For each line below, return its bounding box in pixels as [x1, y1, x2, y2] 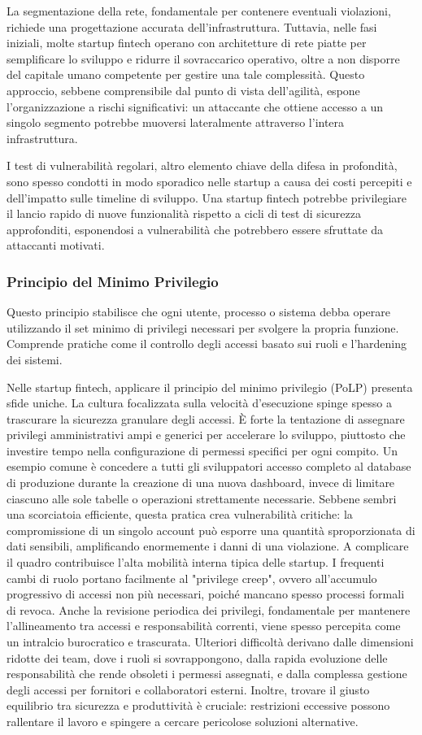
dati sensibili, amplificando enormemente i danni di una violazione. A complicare [7, 537, 409, 555]
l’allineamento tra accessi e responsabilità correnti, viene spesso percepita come [7, 617, 401, 634]
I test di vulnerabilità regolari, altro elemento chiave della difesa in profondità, [7, 157, 398, 174]
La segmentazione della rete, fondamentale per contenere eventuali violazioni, [7, 2, 391, 19]
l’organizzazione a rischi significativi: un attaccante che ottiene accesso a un [7, 98, 384, 115]
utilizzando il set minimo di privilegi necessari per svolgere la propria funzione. [7, 319, 399, 336]
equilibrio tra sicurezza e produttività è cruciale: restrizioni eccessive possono [7, 697, 390, 714]
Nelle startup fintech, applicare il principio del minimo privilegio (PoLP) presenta [7, 378, 413, 395]
